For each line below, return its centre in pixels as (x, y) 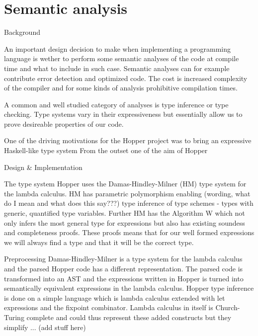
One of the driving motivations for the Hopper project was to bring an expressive (128, 140)
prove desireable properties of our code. (64, 124)
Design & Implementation (43, 167)
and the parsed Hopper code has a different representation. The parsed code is (124, 268)
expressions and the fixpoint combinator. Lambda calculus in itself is (109, 307)
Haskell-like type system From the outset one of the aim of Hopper (106, 150)
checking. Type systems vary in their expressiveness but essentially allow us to (123, 114)
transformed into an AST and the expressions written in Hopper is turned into (124, 278)
